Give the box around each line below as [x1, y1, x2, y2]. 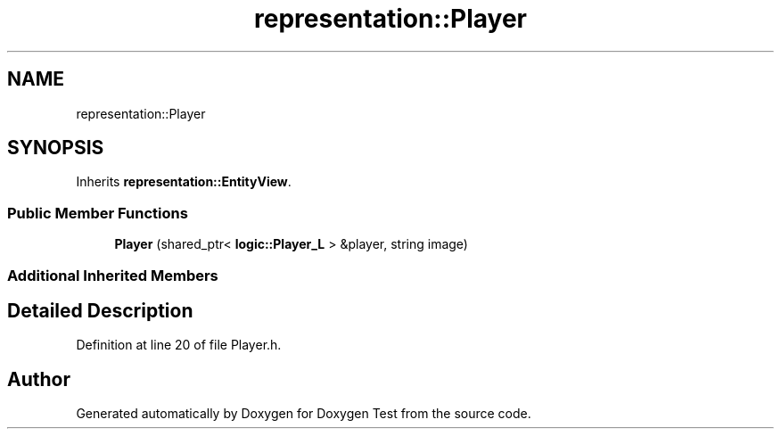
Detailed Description [7, 299, 193, 322]
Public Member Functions [7, 203, 188, 222]
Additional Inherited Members [7, 266, 218, 284]
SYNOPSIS [7, 136, 104, 160]
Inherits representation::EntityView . [76, 174, 292, 190]
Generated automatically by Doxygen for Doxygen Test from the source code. [76, 406, 531, 422]
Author [7, 367, 70, 391]
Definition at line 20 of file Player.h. [76, 337, 282, 353]
